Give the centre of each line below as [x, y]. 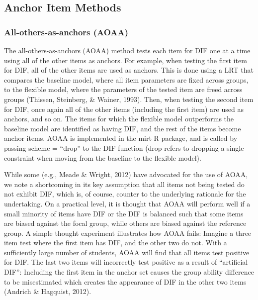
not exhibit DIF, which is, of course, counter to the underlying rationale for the [125, 194]
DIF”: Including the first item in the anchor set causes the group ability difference [129, 272]
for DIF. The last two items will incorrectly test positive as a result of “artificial [126, 262]
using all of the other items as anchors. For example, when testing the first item [126, 60]
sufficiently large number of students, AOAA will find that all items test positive [127, 252]
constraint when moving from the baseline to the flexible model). [103, 157]
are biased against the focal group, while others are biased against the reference [125, 223]
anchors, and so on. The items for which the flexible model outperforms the [119, 119]
